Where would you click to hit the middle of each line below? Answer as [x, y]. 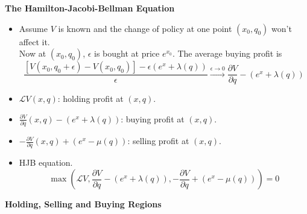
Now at [33, 53]
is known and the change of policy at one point [145, 28]
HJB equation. [46, 162]
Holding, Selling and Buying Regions [83, 204]
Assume [33, 28]
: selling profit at [158, 141]
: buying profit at [153, 118]
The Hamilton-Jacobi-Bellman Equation [90, 8]
